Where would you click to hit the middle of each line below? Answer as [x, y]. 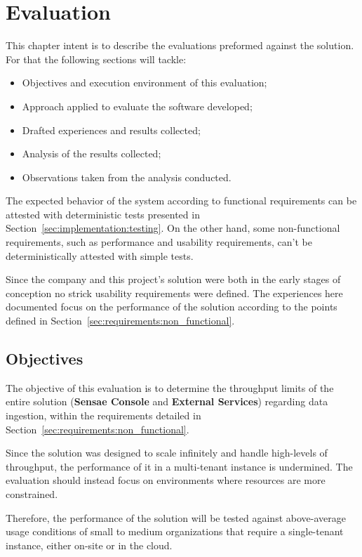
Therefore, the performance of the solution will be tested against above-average [176, 517]
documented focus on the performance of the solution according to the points [172, 307]
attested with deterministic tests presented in [103, 214]
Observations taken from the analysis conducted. [127, 177]
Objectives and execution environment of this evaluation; [145, 83]
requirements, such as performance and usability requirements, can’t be [159, 242]
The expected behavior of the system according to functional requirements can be [181, 201]
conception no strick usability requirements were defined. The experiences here [174, 293]
